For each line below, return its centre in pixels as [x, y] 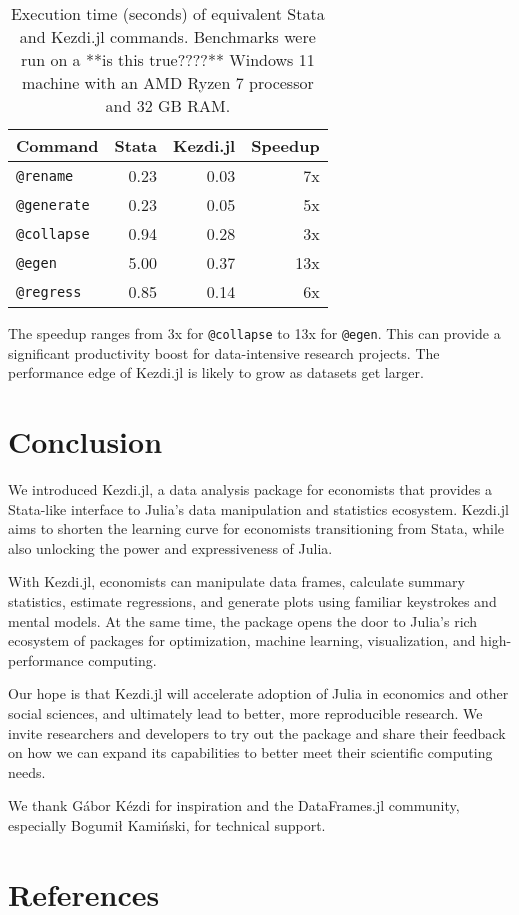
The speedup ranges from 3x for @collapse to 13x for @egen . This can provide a [254, 333]
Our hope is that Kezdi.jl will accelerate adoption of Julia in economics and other [258, 693]
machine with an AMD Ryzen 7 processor [167, 82]
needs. [27, 771]
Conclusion [85, 441]
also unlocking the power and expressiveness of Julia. [170, 547]
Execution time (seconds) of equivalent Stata [167, 13]
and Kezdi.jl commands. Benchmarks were [167, 36]
